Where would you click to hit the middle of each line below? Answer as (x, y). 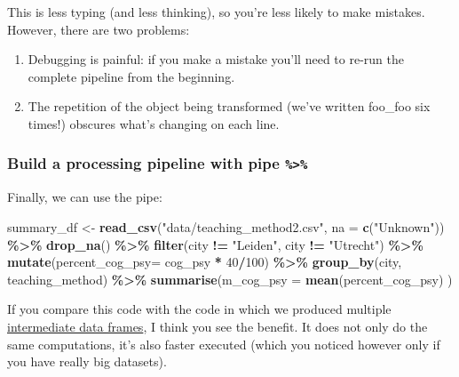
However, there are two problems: (99, 29)
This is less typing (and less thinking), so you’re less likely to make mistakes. (216, 12)
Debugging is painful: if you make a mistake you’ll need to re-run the (216, 59)
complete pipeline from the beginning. (131, 76)
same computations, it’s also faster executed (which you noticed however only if (224, 344)
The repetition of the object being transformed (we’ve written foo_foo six (229, 106)
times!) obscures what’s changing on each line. (154, 123)
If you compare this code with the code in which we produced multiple (199, 309)
